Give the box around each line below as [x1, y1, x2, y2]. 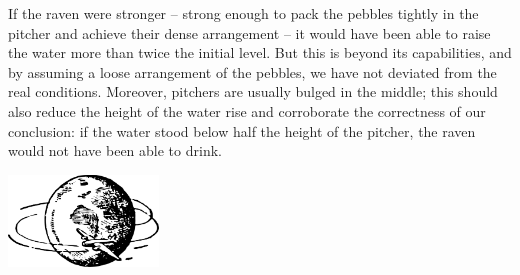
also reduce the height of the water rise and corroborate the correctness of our [8, 100, 486, 121]
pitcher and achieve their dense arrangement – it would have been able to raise [8, 22, 491, 43]
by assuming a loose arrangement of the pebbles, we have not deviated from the [8, 61, 497, 82]
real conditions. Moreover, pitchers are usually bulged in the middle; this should [8, 81, 498, 102]
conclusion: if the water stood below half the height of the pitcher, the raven [8, 120, 476, 141]
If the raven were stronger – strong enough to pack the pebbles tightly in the [8, 3, 479, 23]
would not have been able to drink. [8, 140, 222, 161]
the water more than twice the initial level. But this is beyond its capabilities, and [8, 42, 512, 63]
